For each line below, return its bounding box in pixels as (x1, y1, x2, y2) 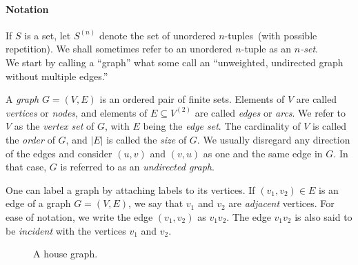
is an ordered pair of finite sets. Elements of (99, 92, 285, 106)
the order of (6, 132, 55, 146)
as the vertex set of (14, 119, 95, 133)
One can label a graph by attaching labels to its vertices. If (6, 182, 255, 197)
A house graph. (33, 246, 98, 261)
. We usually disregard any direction (197, 132, 350, 146)
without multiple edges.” (6, 68, 108, 83)
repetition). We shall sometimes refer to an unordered (6, 41, 232, 56)
